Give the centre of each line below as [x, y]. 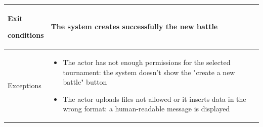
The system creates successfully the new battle [134, 26]
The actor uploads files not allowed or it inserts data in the [155, 99]
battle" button [85, 82]
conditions [26, 35]
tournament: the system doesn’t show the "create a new [149, 72]
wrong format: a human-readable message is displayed [146, 109]
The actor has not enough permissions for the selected [147, 62]
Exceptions [25, 85]
